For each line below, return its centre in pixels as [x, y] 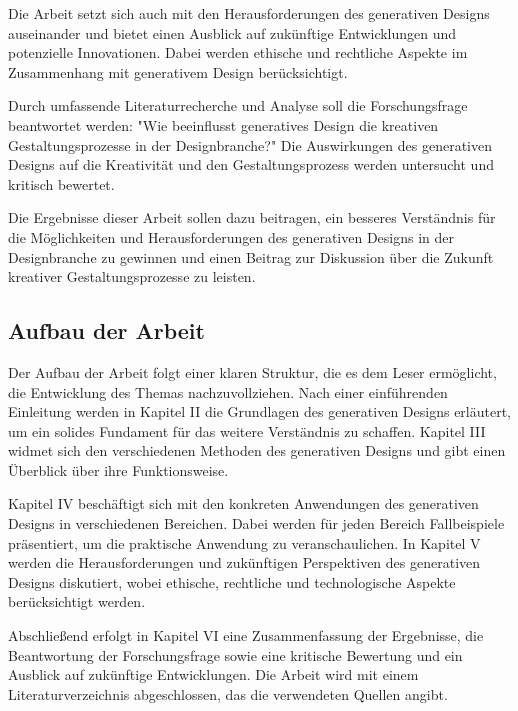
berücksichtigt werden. [77, 601]
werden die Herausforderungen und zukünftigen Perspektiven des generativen [244, 562]
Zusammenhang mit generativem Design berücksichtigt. [178, 71]
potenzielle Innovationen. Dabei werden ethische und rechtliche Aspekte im [238, 52]
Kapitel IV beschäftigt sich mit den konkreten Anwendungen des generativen [243, 503]
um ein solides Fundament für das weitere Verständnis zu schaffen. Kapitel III [247, 430]
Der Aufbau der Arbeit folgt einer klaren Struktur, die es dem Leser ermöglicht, [252, 371]
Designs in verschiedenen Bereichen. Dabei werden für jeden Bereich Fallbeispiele [256, 523]
